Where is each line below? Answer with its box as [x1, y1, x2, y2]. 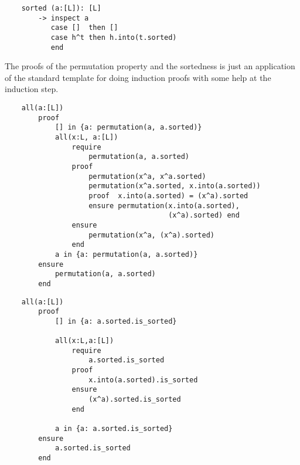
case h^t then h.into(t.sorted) [50, 33, 177, 42]
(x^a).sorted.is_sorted [88, 395, 181, 404]
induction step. [5, 83, 59, 95]
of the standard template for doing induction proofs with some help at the [5, 71, 271, 83]
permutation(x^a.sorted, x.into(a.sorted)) [88, 182, 261, 191]
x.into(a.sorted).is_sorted [88, 375, 198, 384]
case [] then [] [50, 23, 118, 32]
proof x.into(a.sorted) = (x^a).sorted [88, 191, 248, 200]
